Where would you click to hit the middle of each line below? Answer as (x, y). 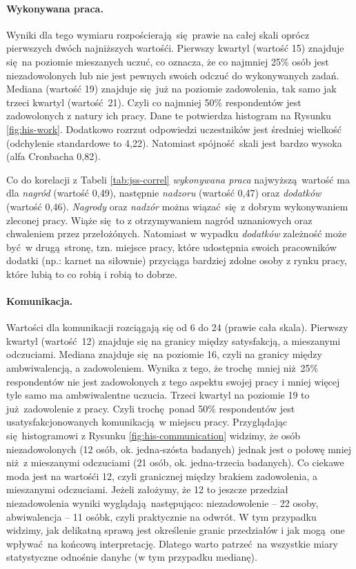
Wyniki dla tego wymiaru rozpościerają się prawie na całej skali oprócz (158, 34)
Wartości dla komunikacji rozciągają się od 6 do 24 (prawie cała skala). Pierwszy (177, 327)
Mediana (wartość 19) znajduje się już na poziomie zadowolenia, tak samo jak (171, 89)
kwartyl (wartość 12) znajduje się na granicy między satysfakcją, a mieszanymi (174, 340)
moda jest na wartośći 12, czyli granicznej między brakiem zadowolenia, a (162, 476)
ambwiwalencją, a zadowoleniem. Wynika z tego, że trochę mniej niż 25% (162, 368)
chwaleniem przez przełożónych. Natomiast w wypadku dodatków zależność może (177, 233)
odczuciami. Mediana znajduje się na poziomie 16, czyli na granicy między (164, 354)
